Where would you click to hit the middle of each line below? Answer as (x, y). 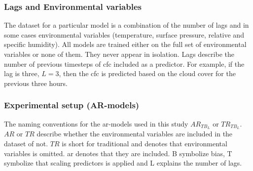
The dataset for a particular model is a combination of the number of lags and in (126, 25)
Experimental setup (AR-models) (72, 105)
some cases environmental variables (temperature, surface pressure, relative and (124, 34)
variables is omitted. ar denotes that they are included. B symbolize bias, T (118, 153)
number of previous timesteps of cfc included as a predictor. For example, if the (124, 64)
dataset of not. (26, 144)
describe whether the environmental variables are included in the (135, 134)
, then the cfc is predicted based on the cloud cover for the (147, 73)
